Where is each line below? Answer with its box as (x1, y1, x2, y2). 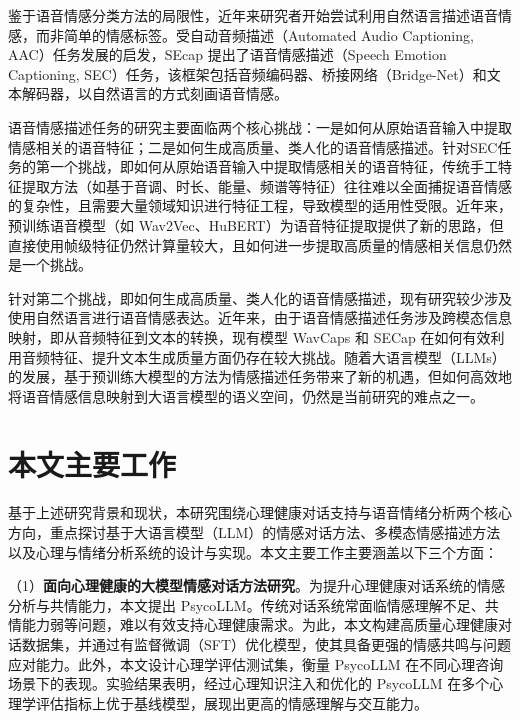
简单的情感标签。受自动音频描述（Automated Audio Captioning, (63, 24, 474, 45)
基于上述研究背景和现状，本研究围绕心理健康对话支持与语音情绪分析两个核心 (8, 502, 512, 523)
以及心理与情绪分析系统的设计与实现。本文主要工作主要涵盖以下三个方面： (8, 541, 498, 562)
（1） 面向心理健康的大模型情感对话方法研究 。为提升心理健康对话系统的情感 (8, 575, 505, 596)
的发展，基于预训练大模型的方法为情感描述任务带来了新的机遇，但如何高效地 (8, 366, 512, 387)
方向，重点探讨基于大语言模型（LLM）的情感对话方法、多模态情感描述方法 (8, 522, 501, 542)
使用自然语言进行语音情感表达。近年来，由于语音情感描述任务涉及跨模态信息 (8, 307, 512, 328)
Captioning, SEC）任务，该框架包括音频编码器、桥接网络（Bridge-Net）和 (8, 63, 487, 84)
